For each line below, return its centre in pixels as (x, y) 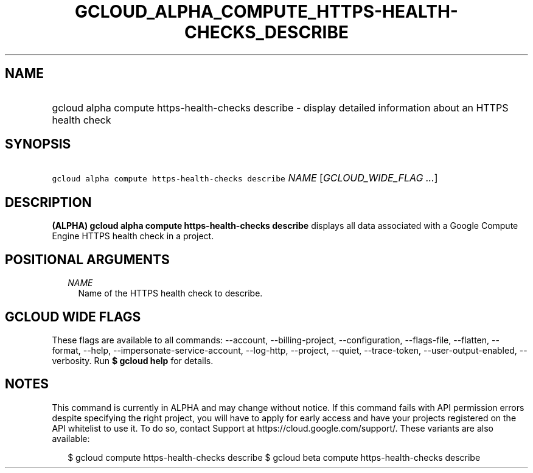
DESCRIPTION (48, 202)
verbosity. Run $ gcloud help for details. (133, 360)
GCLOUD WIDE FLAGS (73, 317)
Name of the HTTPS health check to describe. (170, 293)
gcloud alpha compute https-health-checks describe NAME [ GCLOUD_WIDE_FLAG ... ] (245, 178)
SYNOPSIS (38, 144)
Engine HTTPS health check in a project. (133, 236)
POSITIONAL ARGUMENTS (87, 259)
